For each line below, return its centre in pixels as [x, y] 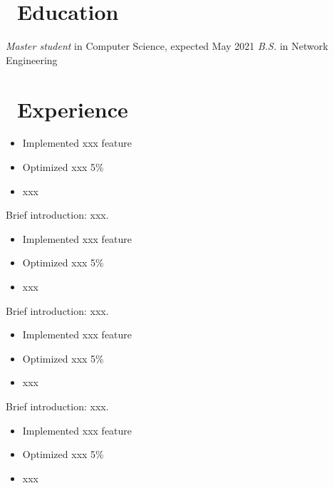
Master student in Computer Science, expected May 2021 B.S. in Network [167, 46]
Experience [73, 109]
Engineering [32, 59]
